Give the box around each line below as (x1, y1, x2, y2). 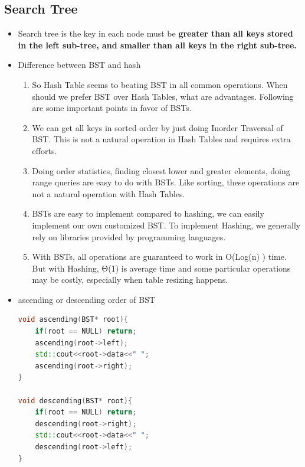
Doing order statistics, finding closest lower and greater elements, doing (32, 164, 290, 177)
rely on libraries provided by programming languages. (32, 230, 226, 243)
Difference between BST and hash (18, 58, 141, 71)
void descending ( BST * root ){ (18, 396, 133, 405)
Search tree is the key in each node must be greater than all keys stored (18, 27, 293, 40)
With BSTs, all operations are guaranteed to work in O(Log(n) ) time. (32, 250, 287, 263)
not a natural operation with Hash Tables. (32, 187, 185, 200)
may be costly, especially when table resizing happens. (32, 273, 228, 286)
